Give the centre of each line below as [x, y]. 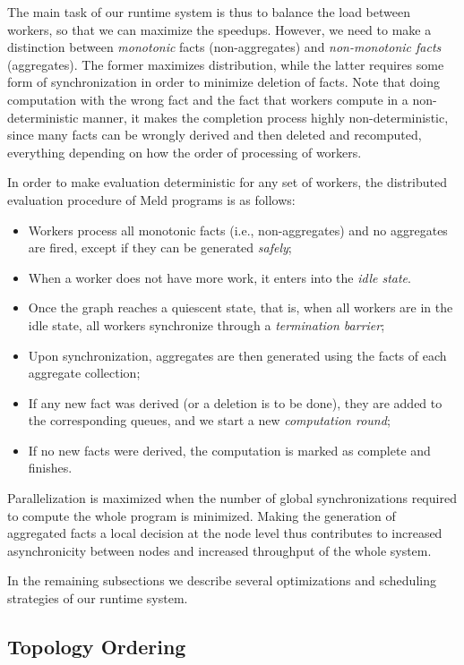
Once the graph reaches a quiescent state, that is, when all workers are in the [241, 307]
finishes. [50, 468]
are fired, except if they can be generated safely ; [160, 247]
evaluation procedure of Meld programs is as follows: [151, 199]
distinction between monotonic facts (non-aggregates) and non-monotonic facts [224, 47]
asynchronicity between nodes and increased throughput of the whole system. [219, 550]
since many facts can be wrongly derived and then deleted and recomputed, [215, 135]
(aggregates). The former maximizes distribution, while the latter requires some [226, 64]
